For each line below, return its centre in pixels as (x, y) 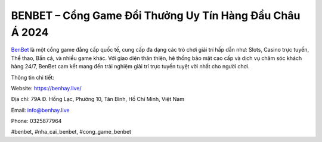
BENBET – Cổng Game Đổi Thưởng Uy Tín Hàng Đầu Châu (156, 15)
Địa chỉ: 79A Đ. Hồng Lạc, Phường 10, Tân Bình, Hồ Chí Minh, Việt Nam (98, 99)
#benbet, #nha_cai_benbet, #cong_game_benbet (71, 132)
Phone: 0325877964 (36, 121)
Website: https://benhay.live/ (46, 88)
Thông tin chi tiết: (33, 77)
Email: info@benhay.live (40, 110)
